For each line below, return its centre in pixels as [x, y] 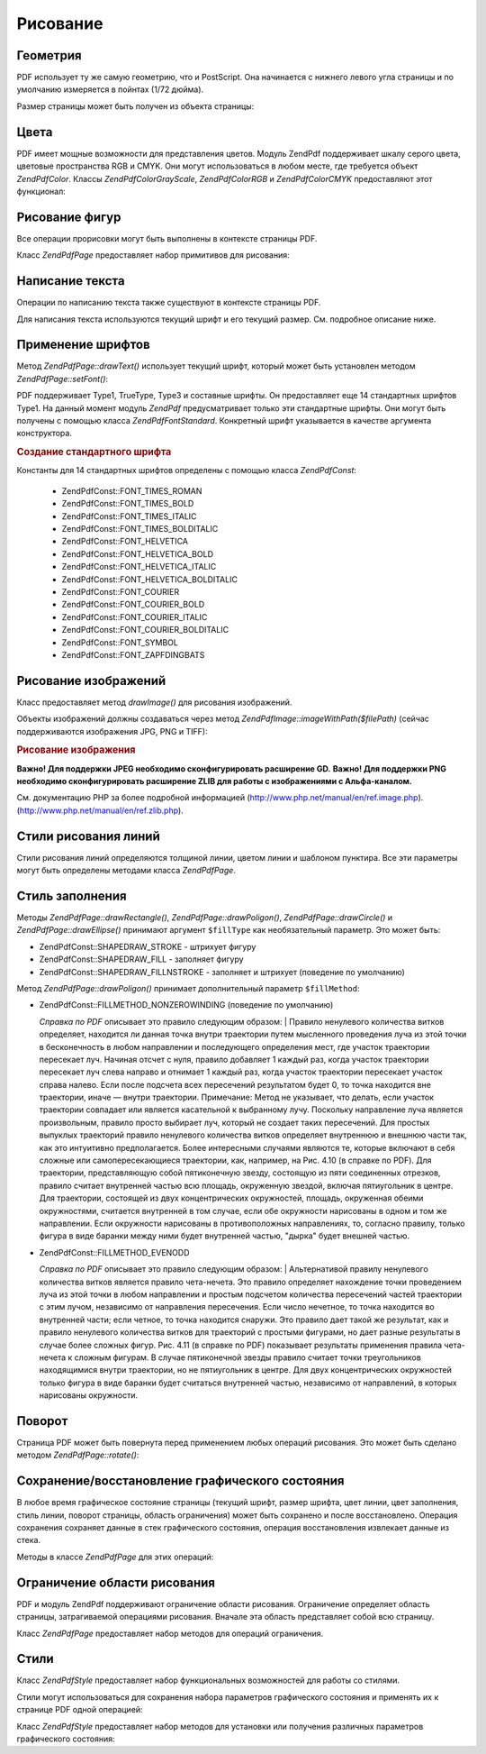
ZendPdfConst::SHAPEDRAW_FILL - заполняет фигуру [141, 959]
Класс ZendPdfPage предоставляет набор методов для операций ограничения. [170, 1633]
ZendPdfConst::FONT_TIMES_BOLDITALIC [140, 528]
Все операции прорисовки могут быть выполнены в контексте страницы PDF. [167, 238]
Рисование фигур [69, 217]
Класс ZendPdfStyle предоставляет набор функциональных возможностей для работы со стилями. [208, 1680]
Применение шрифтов [83, 345]
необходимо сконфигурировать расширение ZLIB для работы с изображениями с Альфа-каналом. [215, 781]
